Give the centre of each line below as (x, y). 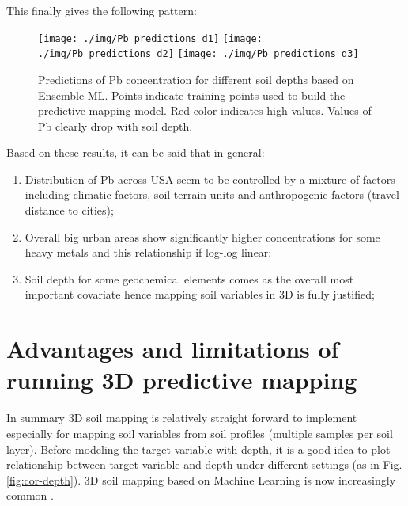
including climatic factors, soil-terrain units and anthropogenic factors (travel (212, 194)
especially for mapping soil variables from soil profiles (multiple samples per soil (200, 433)
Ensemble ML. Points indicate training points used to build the (192, 95)
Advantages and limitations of (173, 349)
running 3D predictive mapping (182, 380)
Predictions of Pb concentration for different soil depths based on (196, 79)
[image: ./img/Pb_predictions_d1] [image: (150, 38)
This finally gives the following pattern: (102, 10)
